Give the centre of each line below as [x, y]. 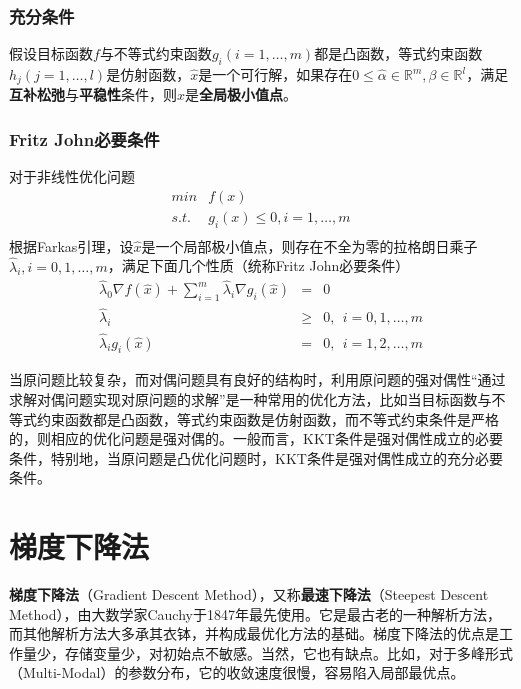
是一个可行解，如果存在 [275, 74]
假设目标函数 [51, 53]
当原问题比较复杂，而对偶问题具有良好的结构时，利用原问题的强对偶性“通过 [257, 379]
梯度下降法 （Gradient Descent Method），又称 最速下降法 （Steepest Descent [249, 594]
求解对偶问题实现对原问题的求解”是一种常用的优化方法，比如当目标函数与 [250, 398]
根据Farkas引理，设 [71, 245]
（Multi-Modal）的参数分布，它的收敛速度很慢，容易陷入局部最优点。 [237, 672]
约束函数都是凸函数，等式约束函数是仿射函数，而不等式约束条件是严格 [267, 418]
